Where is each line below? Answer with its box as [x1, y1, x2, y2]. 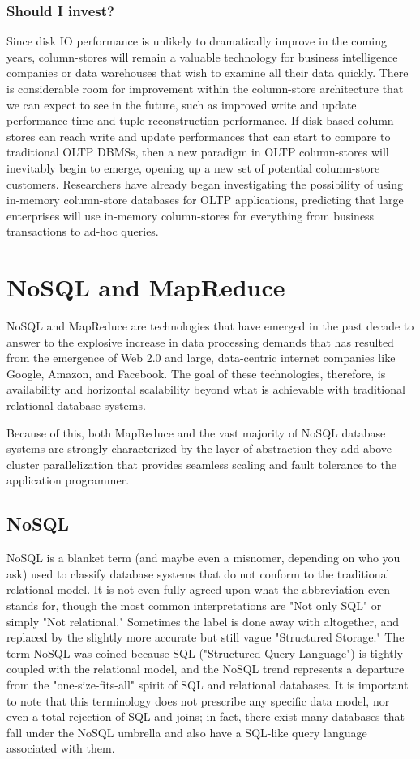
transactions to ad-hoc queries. [6, 223, 159, 240]
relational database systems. [6, 397, 146, 414]
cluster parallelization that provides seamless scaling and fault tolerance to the [6, 455, 396, 472]
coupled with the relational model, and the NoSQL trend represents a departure [6, 660, 405, 677]
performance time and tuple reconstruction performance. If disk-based [6, 112, 354, 129]
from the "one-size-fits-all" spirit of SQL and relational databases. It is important [6, 676, 409, 693]
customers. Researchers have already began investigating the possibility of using [6, 175, 404, 192]
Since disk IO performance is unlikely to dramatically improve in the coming [6, 32, 387, 49]
